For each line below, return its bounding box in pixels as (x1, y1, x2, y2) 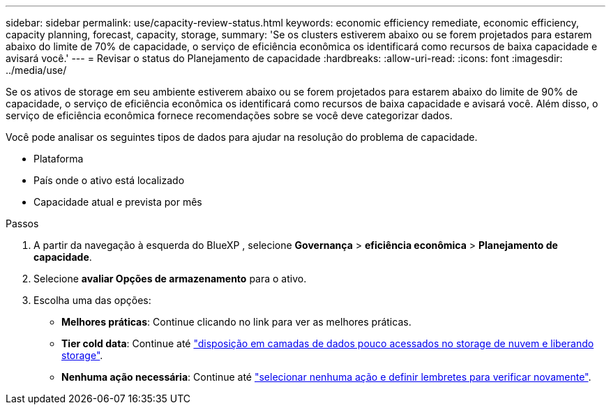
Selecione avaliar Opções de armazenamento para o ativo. (33, 273, 307, 284)
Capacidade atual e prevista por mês (33, 196, 202, 208)
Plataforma (33, 153, 84, 165)
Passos (6, 218, 39, 229)
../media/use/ (6, 64, 67, 76)
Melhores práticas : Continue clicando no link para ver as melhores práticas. (61, 316, 412, 328)
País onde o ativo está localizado (33, 174, 185, 186)
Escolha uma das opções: (33, 294, 151, 306)
